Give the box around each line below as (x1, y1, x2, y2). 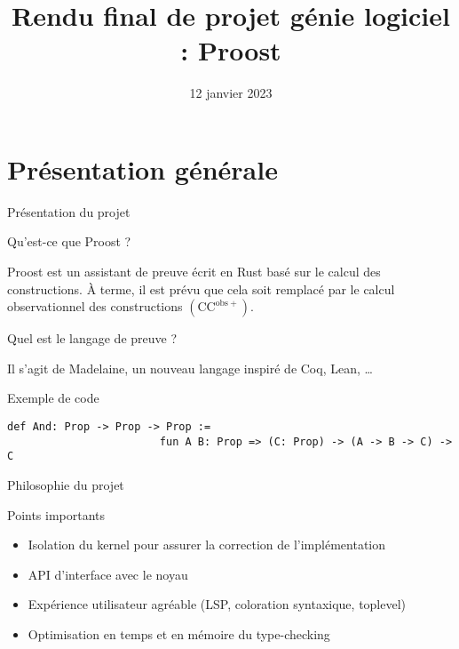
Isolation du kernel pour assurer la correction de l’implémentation (28, 535, 386, 554)
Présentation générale (7, 150, 278, 187)
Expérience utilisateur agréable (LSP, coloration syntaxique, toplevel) (28, 595, 407, 613)
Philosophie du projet (7, 475, 124, 493)
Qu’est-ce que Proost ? (7, 232, 131, 251)
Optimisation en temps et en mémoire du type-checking (28, 624, 330, 643)
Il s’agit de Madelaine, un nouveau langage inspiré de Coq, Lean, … (7, 358, 373, 377)
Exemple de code (7, 389, 99, 407)
